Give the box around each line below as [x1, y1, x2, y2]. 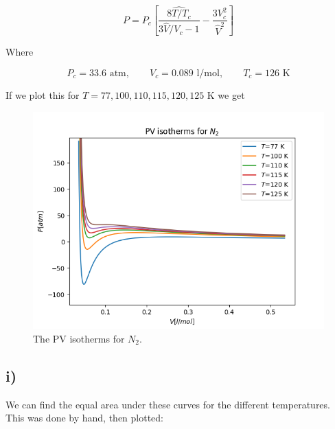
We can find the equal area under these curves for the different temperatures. [5, 397, 330, 411]
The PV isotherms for [33, 331, 125, 345]
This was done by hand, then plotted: [5, 410, 164, 425]
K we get [207, 87, 245, 102]
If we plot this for [5, 87, 80, 102]
